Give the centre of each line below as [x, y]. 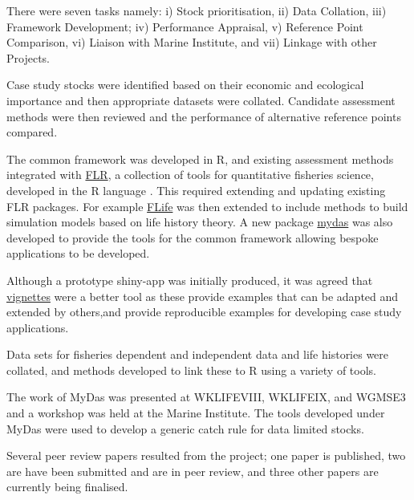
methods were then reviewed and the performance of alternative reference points [204, 116]
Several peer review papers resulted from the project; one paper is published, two [206, 455]
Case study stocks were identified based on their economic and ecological [185, 85]
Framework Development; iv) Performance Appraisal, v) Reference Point [185, 26]
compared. [32, 132]
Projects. [28, 57]
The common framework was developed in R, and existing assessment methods [200, 159]
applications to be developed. [78, 253]
